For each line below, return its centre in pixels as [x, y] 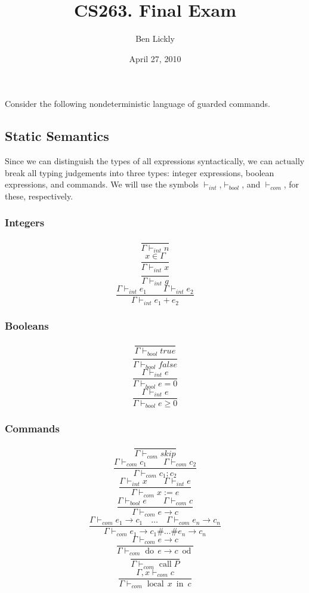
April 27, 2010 [155, 58]
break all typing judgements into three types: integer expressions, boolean [140, 172]
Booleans [27, 325]
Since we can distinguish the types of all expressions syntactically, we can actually [155, 161]
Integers [25, 222]
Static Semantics [57, 136]
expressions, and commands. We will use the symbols [102, 184]
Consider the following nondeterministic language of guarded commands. [137, 104]
